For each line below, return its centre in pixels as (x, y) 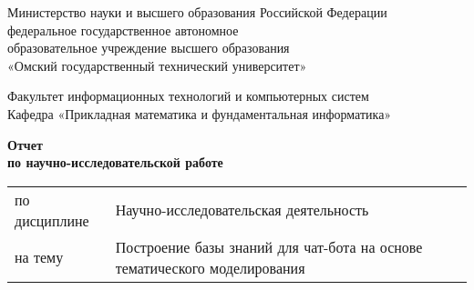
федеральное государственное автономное (123, 30)
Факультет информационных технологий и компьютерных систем (188, 96)
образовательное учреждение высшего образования (149, 48)
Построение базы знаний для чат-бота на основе (269, 246)
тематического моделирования (210, 267)
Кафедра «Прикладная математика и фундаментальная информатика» (200, 113)
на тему (39, 257)
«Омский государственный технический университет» (157, 65)
